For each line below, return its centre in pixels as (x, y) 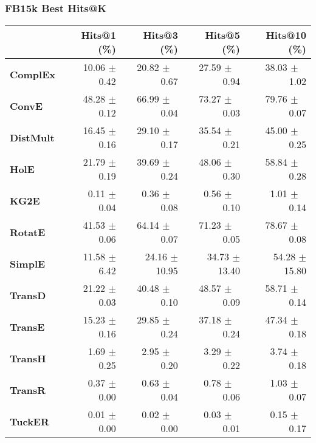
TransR (28, 390)
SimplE (28, 263)
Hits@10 (286, 35)
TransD (28, 295)
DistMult (32, 137)
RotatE (28, 232)
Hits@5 (222, 35)
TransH (28, 358)
